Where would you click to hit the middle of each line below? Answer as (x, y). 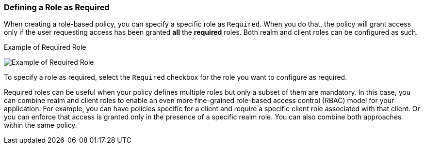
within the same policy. (41, 125)
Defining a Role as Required (57, 7)
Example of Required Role (45, 47)
